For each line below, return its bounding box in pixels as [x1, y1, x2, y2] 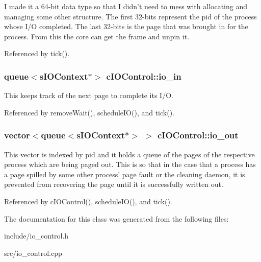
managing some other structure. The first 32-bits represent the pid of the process [4, 11, 257, 21]
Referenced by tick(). [4, 48, 70, 59]
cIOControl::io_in [106, 69, 181, 82]
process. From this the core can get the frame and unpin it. [4, 31, 190, 41]
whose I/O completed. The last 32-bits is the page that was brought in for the [4, 21, 248, 32]
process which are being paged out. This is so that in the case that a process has [4, 159, 256, 170]
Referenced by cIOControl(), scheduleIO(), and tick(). [4, 196, 172, 206]
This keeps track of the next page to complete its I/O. [4, 90, 173, 101]
